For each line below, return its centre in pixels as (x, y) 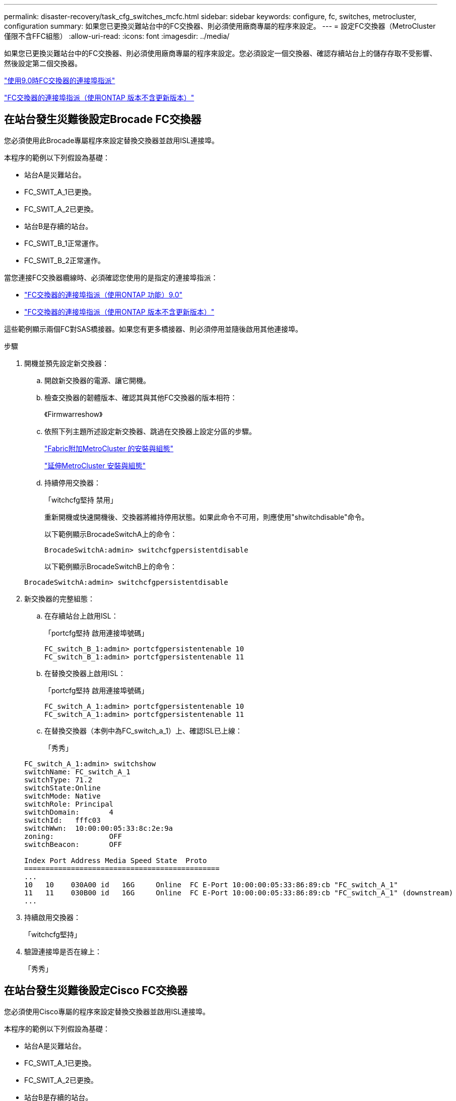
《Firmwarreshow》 (74, 414)
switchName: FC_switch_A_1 (77, 772)
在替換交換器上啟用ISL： (85, 673)
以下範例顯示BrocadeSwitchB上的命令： (111, 566)
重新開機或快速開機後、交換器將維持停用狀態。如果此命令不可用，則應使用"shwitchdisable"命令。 (207, 517)
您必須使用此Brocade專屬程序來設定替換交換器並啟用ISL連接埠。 (111, 140)
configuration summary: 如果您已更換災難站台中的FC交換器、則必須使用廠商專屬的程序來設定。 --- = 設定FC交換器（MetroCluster (220, 26)
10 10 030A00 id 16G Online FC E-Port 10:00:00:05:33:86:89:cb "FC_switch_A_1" (211, 884)
